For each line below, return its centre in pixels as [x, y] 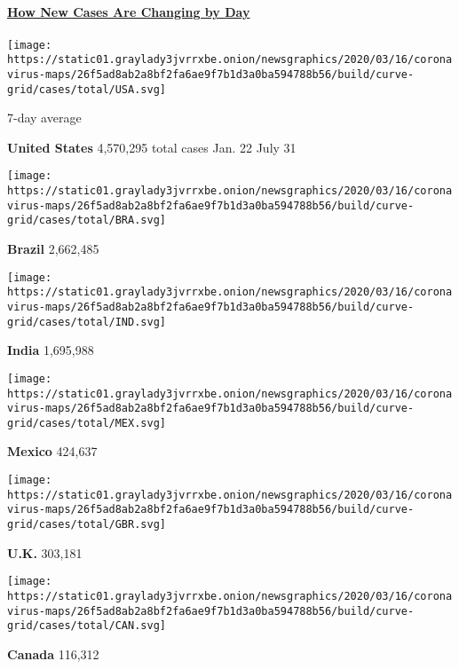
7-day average [44, 118]
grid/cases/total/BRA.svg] [87, 220]
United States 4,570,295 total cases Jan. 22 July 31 [152, 147]
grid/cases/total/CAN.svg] [87, 626]
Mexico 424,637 [52, 451]
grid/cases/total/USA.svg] [87, 89]
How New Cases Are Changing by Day [129, 12]
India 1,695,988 [51, 350]
